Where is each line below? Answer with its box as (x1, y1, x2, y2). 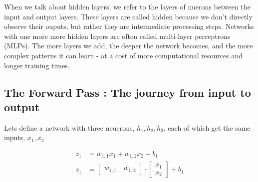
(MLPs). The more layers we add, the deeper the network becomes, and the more (4, 40, 253, 51)
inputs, (4, 132, 25, 143)
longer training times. (4, 60, 70, 70)
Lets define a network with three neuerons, (4, 122, 135, 133)
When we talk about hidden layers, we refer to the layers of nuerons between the (4, 1, 251, 11)
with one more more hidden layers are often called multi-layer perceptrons (4, 30, 231, 41)
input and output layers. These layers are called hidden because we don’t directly (4, 11, 253, 21)
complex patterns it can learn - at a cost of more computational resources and (4, 50, 243, 60)
